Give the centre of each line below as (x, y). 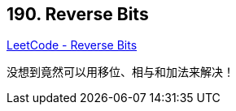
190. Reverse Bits (78, 14)
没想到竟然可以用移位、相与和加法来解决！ (120, 72)
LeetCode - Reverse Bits (72, 45)
